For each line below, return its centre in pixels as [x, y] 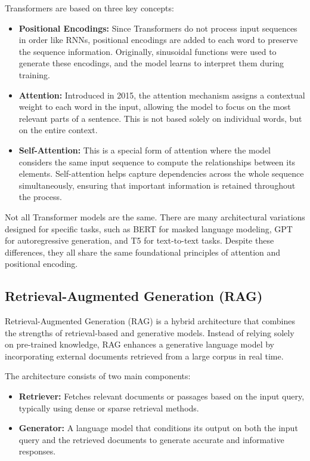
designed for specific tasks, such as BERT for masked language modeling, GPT [149, 228]
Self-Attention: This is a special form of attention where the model [145, 150]
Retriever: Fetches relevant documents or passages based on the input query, [162, 396]
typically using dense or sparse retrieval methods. [109, 408]
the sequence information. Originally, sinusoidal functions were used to [148, 51]
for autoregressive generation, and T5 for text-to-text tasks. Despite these [139, 240]
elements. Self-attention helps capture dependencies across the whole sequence [161, 173]
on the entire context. [58, 130]
